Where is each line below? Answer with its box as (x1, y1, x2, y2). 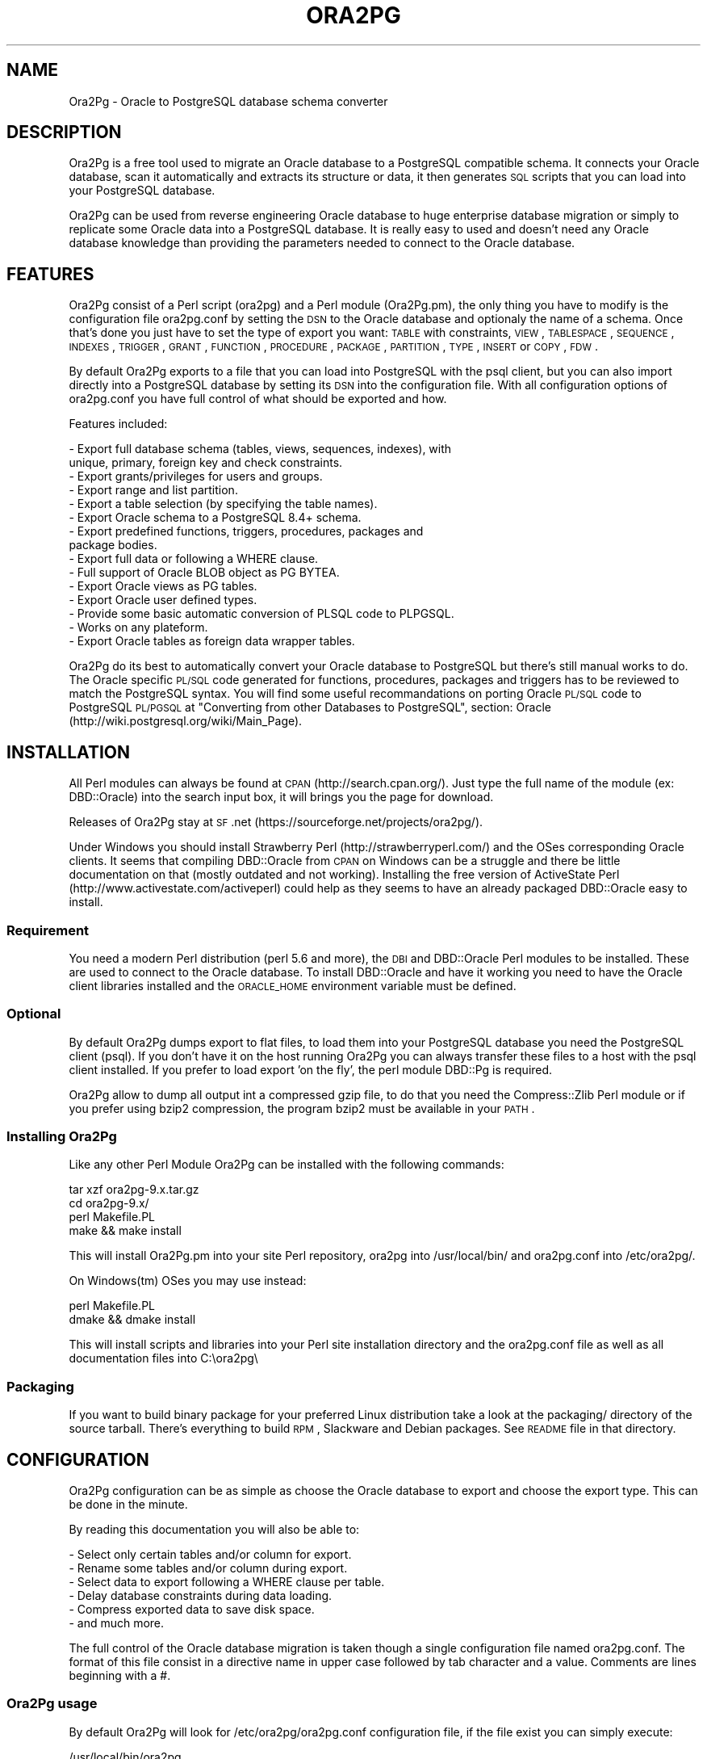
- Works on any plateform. (69, 620, 208, 635)
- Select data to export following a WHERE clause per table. (69, 1574, 385, 1589)
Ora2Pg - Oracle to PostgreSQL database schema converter (69, 94, 388, 108)
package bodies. (69, 538, 157, 552)
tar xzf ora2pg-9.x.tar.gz (69, 1182, 199, 1197)
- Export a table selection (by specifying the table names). (69, 497, 378, 511)
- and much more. (69, 1615, 165, 1630)
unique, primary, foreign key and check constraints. (69, 455, 343, 470)
